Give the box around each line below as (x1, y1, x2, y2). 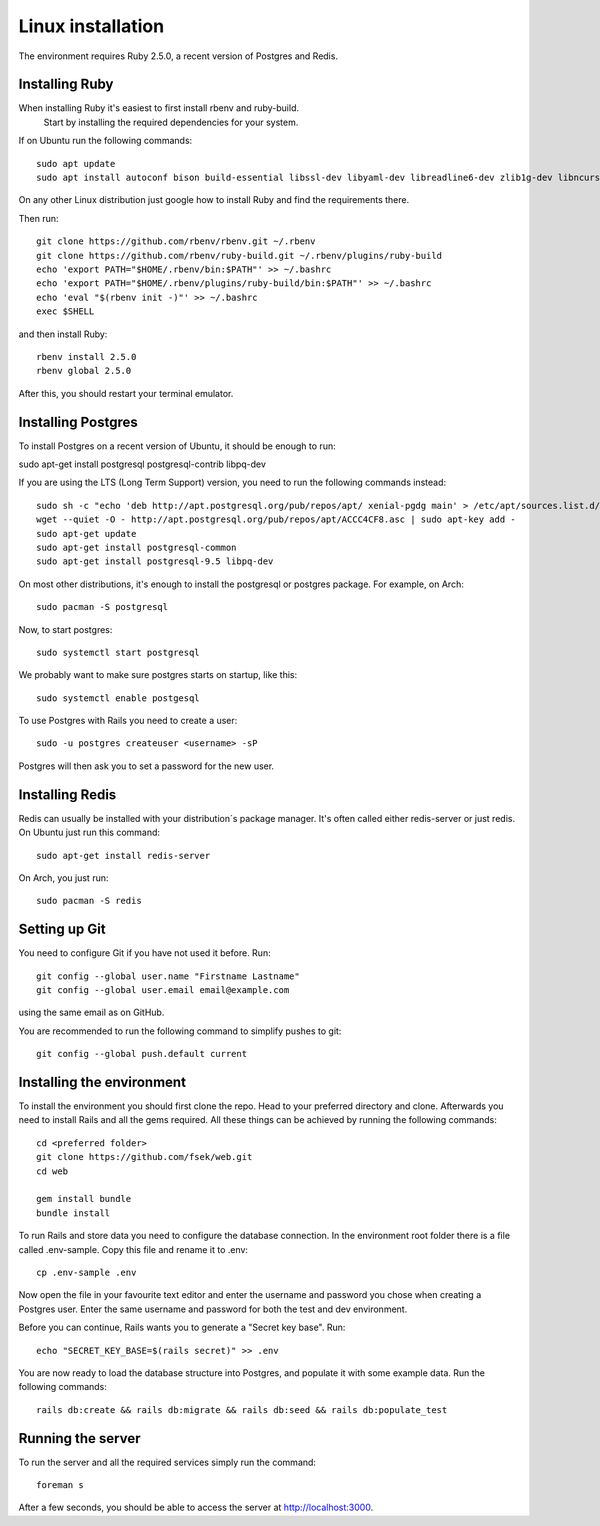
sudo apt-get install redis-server (36, 850, 211, 861)
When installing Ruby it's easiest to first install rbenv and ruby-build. (18, 102, 300, 114)
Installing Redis (18, 786, 117, 803)
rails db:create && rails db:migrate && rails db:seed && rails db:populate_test (36, 1404, 448, 1415)
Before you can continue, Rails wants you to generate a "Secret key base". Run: (18, 1321, 346, 1334)
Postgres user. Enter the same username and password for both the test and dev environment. (18, 1303, 408, 1315)
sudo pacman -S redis (36, 895, 142, 907)
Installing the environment (18, 1074, 187, 1090)
